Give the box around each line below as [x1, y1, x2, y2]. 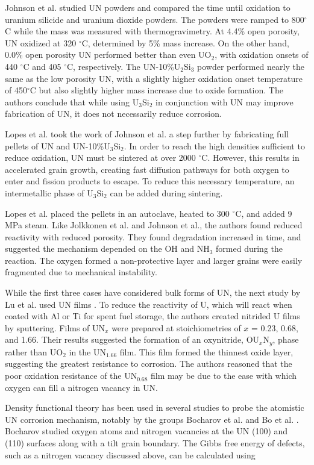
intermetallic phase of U [5, 186, 93, 199]
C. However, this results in [201, 151, 300, 164]
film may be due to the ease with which [151, 369, 297, 382]
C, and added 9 [235, 207, 292, 219]
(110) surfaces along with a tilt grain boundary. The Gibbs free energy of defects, [5, 437, 305, 449]
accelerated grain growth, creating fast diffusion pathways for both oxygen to [5, 163, 289, 175]
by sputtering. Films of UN [5, 321, 105, 334]
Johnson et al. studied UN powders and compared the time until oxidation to [5, 1, 290, 13]
